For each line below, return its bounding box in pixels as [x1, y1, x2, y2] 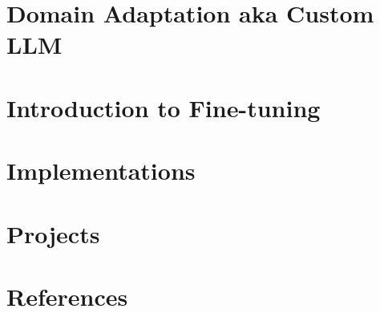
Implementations [6, 154, 196, 187]
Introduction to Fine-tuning [6, 91, 321, 124]
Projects [6, 217, 100, 250]
